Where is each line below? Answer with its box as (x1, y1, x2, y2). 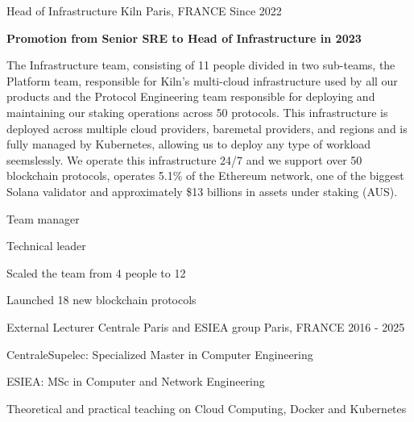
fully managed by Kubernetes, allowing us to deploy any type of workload (6, 136, 371, 153)
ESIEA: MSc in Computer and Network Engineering (6, 373, 265, 390)
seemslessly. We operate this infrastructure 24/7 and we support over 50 (6, 151, 362, 168)
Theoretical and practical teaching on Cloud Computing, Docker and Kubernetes (6, 399, 407, 416)
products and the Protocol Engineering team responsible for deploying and (6, 88, 375, 105)
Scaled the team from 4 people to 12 (6, 264, 186, 281)
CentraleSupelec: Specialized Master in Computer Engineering (6, 345, 313, 362)
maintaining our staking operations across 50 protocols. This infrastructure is (6, 103, 388, 120)
